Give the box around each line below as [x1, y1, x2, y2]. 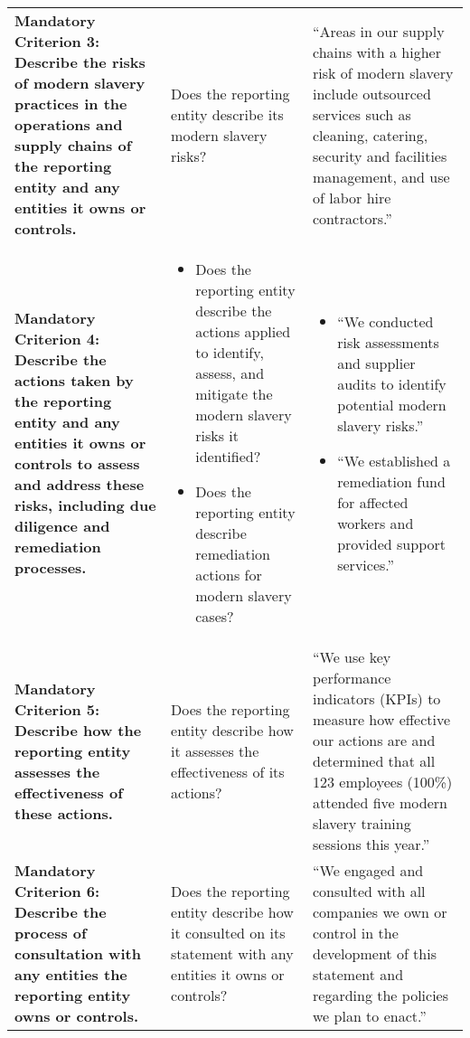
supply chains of [14, 135, 132, 156]
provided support [337, 533, 446, 554]
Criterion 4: [14, 328, 100, 349]
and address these [14, 474, 145, 495]
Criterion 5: [14, 698, 100, 720]
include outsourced [313, 82, 431, 104]
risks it [195, 425, 240, 446]
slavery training [313, 813, 411, 834]
